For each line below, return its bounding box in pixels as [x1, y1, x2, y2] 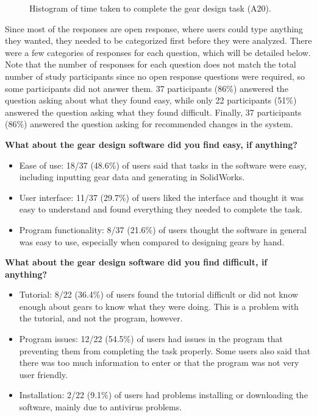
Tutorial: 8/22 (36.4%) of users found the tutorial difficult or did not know [19, 288, 299, 301]
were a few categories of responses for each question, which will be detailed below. [5, 46, 311, 58]
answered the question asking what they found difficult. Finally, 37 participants [5, 105, 302, 118]
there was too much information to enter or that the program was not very [19, 356, 299, 369]
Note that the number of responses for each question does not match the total [5, 58, 296, 71]
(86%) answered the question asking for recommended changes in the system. [5, 117, 293, 130]
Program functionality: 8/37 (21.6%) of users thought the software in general [19, 223, 307, 236]
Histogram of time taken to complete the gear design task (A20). [29, 2, 271, 14]
